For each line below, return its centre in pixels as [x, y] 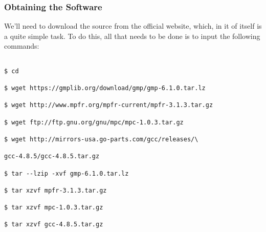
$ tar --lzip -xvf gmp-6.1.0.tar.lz [66, 173]
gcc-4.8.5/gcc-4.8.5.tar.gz [52, 156]
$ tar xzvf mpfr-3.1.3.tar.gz [56, 190]
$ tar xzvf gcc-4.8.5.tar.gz [54, 225]
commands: [22, 46]
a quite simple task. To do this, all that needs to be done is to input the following [132, 36]
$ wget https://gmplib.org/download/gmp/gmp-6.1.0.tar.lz [105, 88]
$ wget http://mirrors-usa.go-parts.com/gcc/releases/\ [101, 139]
